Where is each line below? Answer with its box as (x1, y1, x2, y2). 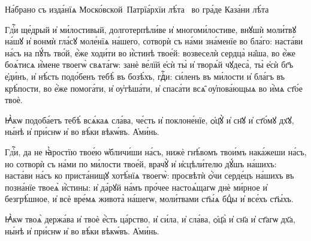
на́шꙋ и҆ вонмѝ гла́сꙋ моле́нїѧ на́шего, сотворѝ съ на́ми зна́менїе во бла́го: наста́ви (5, 35, 303, 47)
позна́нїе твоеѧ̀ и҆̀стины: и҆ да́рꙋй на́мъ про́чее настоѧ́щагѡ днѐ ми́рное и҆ (5, 180, 267, 193)
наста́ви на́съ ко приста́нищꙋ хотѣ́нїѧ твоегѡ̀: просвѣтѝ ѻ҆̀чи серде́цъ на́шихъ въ (5, 169, 294, 182)
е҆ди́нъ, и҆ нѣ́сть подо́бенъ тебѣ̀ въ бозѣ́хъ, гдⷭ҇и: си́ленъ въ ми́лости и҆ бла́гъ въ (5, 70, 285, 82)
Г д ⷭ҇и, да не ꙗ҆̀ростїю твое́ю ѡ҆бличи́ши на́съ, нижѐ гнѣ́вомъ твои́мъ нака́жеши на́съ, (5, 145, 307, 158)
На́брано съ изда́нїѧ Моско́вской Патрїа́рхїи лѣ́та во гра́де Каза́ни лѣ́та (5, 3, 269, 15)
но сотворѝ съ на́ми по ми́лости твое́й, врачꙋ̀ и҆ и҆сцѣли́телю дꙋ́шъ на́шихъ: (5, 157, 277, 170)
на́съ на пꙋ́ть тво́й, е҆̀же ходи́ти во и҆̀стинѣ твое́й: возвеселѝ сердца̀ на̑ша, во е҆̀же (5, 46, 296, 59)
